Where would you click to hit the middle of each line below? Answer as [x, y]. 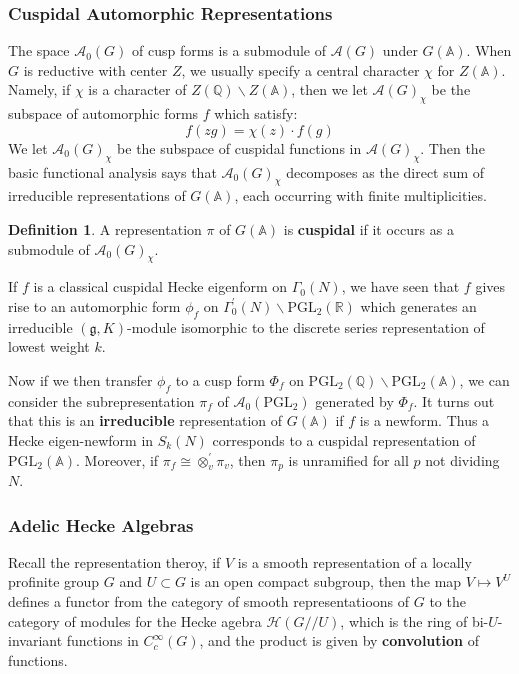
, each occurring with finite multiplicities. [360, 195]
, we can [484, 379]
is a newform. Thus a [424, 420]
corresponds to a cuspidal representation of [344, 439]
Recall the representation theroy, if [114, 561]
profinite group [54, 581]
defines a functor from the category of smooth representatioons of [209, 600]
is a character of [137, 89]
